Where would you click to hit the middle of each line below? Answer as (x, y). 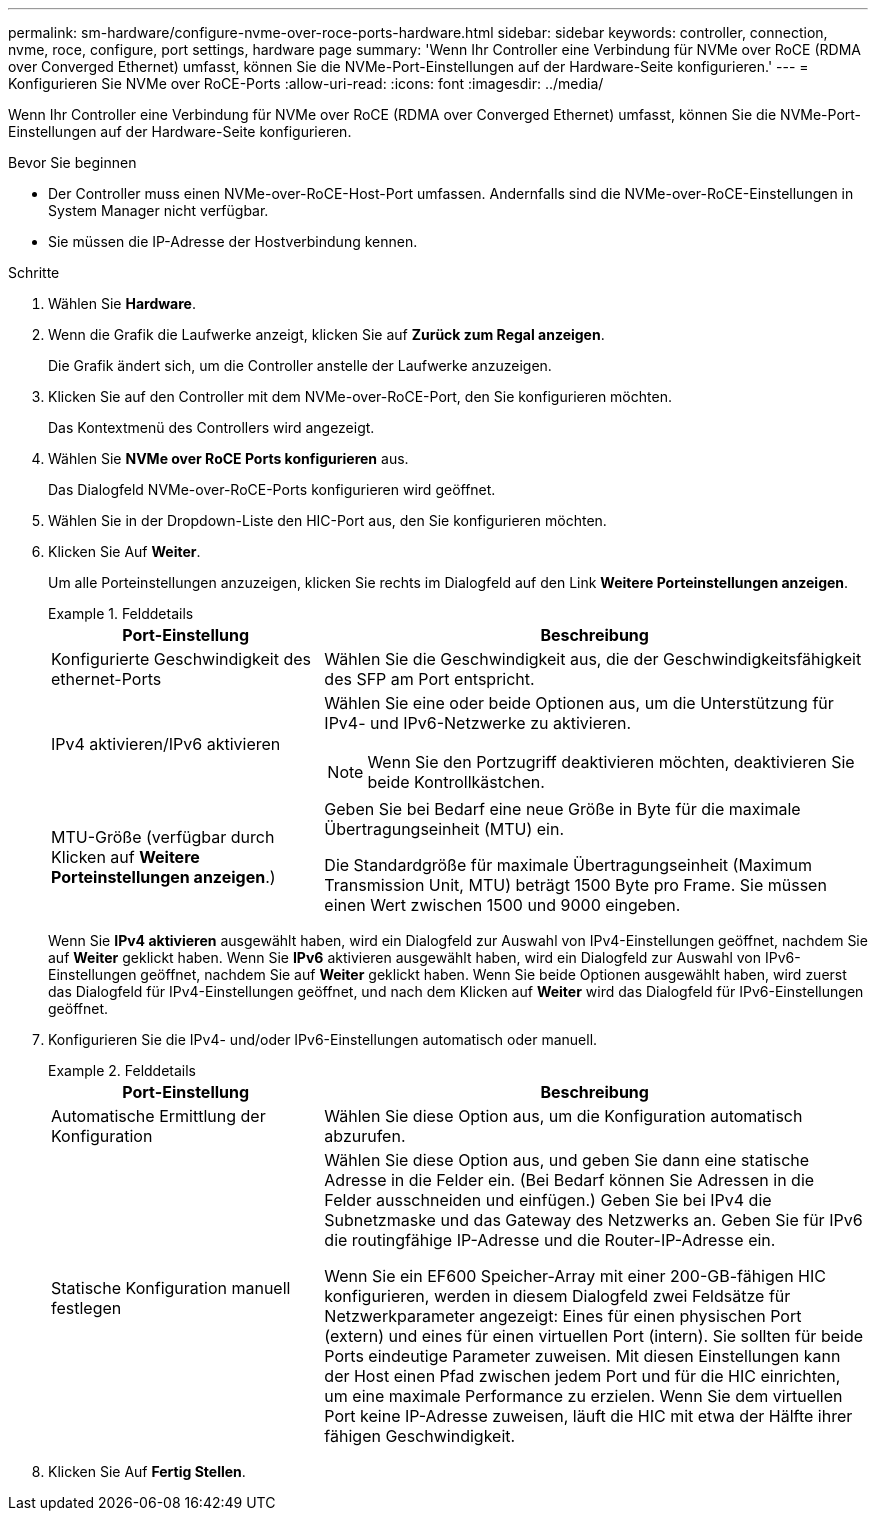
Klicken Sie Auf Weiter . (124, 551)
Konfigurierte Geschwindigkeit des (181, 659)
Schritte (34, 272)
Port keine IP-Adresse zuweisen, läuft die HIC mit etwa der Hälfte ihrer (588, 1416)
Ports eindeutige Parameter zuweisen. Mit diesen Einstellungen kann (582, 1356)
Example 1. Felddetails (121, 613)
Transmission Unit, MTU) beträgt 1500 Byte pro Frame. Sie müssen (575, 885)
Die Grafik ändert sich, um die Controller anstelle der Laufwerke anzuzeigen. (300, 365)
